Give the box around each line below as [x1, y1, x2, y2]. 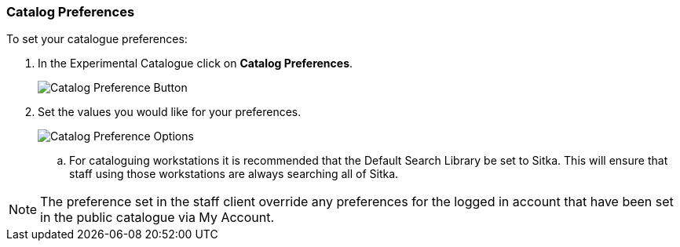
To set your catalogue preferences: [6, 32, 188, 46]
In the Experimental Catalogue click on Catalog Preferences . [38, 56, 353, 71]
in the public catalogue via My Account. [40, 209, 275, 226]
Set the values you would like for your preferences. [38, 105, 302, 119]
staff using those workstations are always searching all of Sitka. [69, 167, 399, 181]
